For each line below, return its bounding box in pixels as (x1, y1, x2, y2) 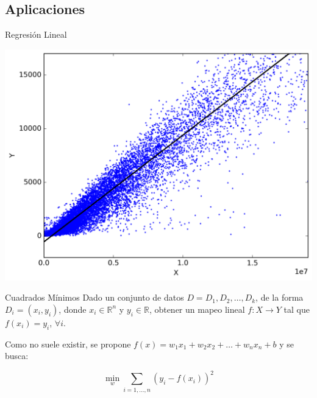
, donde (59, 302, 87, 315)
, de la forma (255, 291, 304, 304)
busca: (5, 349, 29, 362)
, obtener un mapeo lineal (149, 302, 245, 315)
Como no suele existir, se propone (5, 337, 131, 350)
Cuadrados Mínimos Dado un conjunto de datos (5, 291, 184, 304)
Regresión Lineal (5, 28, 67, 41)
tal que (283, 302, 310, 315)
